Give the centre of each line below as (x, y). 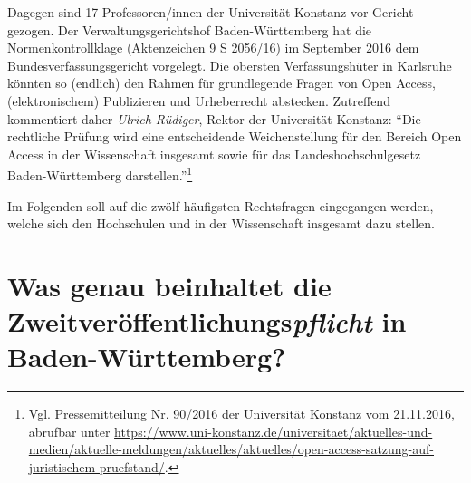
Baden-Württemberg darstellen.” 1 (100, 174)
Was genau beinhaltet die (169, 285)
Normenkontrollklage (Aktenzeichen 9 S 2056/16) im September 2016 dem (213, 48)
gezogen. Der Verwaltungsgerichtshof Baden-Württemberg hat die (190, 29)
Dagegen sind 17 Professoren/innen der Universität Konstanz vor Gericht (211, 12)
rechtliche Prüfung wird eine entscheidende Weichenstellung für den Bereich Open (235, 136)
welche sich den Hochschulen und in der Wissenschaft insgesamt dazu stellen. (221, 223)
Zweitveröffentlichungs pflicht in (207, 322)
